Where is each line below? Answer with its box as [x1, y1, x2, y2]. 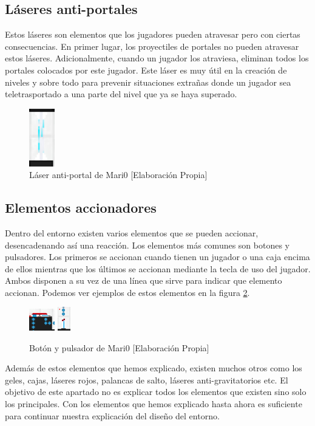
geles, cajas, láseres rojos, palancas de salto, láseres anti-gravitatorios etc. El [5, 373, 288, 386]
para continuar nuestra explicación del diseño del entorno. [5, 409, 220, 422]
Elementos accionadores [5, 198, 157, 217]
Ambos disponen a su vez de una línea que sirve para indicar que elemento [5, 274, 282, 287]
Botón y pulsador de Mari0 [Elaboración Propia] [29, 341, 209, 354]
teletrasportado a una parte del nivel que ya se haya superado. [5, 88, 237, 100]
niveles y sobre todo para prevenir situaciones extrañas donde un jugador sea [5, 75, 291, 88]
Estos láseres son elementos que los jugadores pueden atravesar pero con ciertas [5, 28, 300, 41]
